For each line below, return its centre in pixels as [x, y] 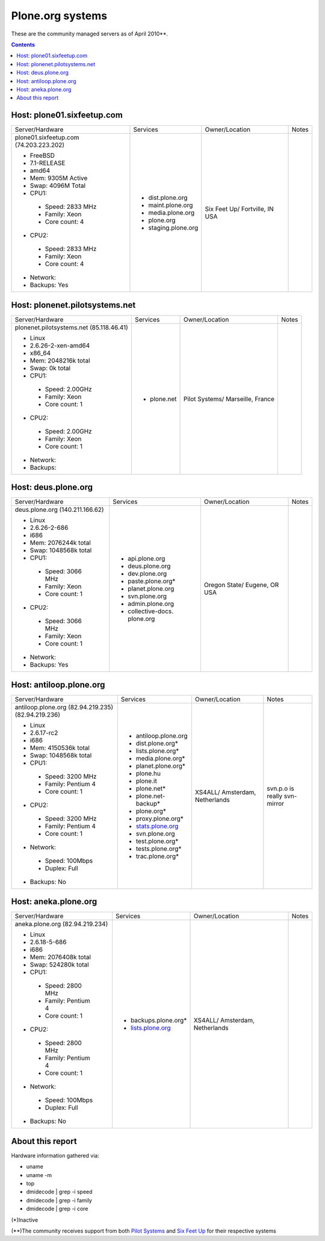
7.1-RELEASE [48, 163]
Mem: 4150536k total [60, 748]
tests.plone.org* [159, 848]
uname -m [39, 1175]
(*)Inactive [25, 1220]
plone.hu [148, 773]
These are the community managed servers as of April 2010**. [90, 34]
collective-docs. [150, 611]
